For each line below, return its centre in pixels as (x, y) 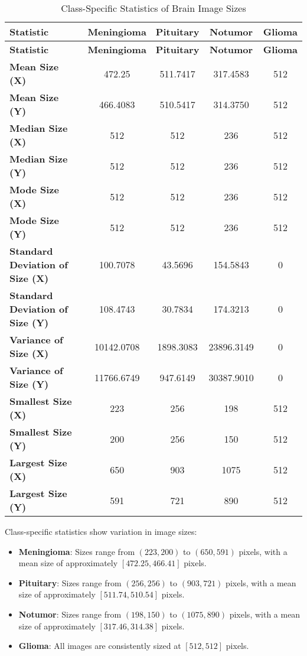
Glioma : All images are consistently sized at (100, 646)
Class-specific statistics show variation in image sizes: (101, 531)
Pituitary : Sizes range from (70, 582)
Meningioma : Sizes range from (77, 551)
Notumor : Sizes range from (70, 614)
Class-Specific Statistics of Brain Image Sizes (153, 8)
